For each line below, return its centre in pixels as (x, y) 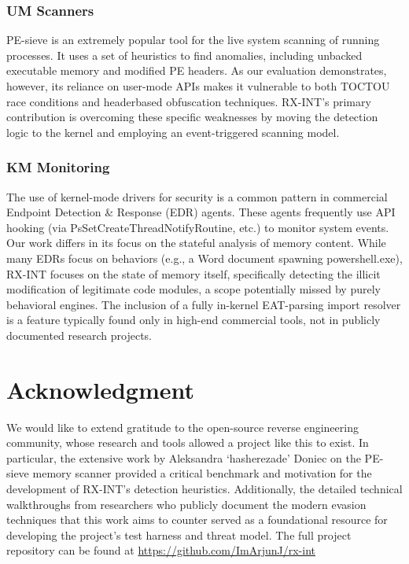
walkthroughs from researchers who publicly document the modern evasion (186, 504)
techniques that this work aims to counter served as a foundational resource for (197, 520)
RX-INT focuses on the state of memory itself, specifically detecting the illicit (193, 273)
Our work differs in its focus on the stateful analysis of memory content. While (196, 243)
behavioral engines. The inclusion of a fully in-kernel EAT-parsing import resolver (204, 304)
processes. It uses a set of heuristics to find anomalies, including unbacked (184, 55)
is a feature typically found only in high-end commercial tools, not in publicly (193, 320)
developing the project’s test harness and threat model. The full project (179, 535)
